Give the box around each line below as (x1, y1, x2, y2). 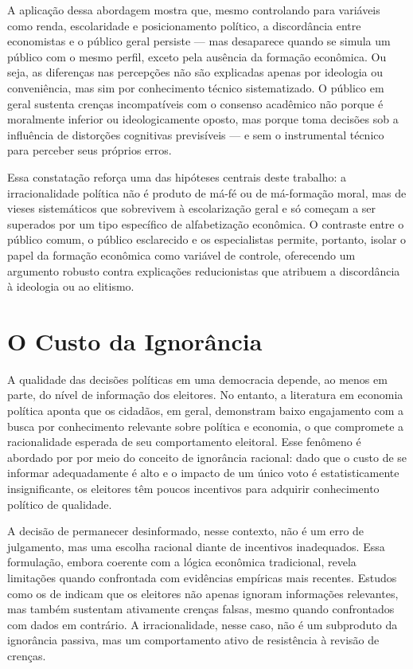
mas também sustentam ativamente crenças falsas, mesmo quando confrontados (7, 601, 395, 617)
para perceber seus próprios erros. (7, 142, 172, 158)
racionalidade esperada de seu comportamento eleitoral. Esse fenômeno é (7, 433, 361, 450)
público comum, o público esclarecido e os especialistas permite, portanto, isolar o (7, 231, 407, 248)
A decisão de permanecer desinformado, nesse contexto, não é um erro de (7, 522, 364, 539)
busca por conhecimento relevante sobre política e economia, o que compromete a (7, 417, 404, 434)
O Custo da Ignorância (7, 324, 263, 357)
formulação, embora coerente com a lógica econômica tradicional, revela (7, 554, 357, 570)
